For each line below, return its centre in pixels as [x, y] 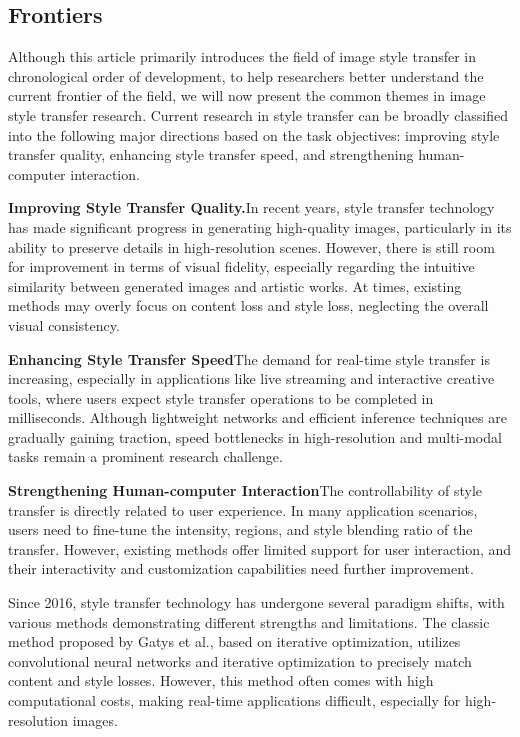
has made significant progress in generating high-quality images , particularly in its [260, 226]
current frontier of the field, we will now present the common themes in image [247, 95]
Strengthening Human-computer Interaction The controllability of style [245, 490]
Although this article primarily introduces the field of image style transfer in [242, 56]
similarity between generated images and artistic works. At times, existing [235, 285]
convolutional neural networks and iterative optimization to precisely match [240, 660]
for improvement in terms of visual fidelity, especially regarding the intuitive [241, 266]
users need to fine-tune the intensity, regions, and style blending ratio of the [240, 529]
